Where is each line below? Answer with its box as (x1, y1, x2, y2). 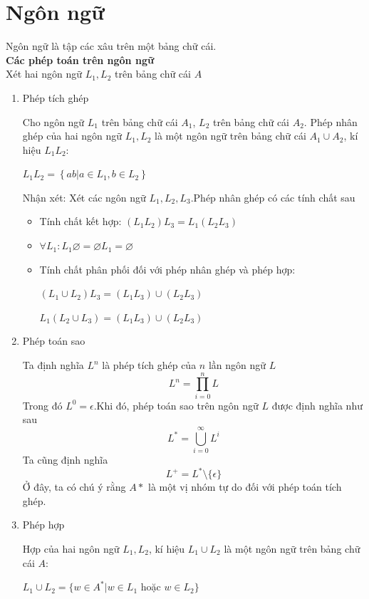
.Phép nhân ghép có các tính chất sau (190, 189, 355, 204)
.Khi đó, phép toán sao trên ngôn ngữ (93, 397, 259, 412)
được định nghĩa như (271, 397, 363, 412)
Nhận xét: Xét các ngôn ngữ (22, 189, 146, 204)
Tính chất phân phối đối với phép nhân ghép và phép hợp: (39, 261, 296, 276)
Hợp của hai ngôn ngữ (22, 541, 120, 556)
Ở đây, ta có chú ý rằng (22, 479, 126, 494)
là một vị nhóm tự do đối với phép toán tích (147, 479, 342, 494)
